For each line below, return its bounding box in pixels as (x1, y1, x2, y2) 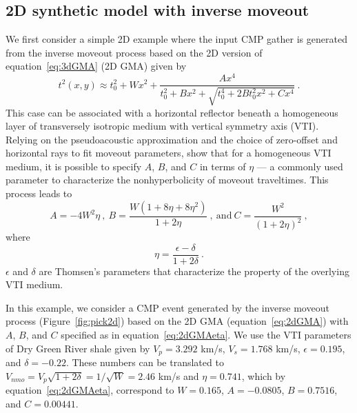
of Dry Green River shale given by (6, 341, 150, 355)
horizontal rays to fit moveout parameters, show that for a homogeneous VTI (6, 145, 331, 160)
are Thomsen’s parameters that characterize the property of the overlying (39, 263, 349, 278)
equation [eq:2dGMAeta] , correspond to (6, 383, 174, 397)
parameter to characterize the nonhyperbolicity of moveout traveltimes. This (6, 172, 329, 187)
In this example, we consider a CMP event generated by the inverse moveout (6, 300, 329, 314)
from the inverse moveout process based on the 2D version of (6, 45, 263, 59)
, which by (241, 368, 286, 383)
